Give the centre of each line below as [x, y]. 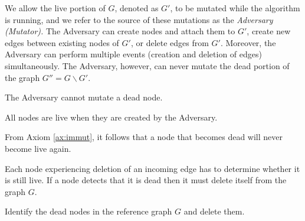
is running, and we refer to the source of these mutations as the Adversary [139, 19]
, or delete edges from [170, 42]
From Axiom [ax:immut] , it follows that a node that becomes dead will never [144, 137]
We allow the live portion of [55, 8]
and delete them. [214, 211]
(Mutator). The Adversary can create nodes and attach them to [120, 31]
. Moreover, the [248, 42]
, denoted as [137, 8]
